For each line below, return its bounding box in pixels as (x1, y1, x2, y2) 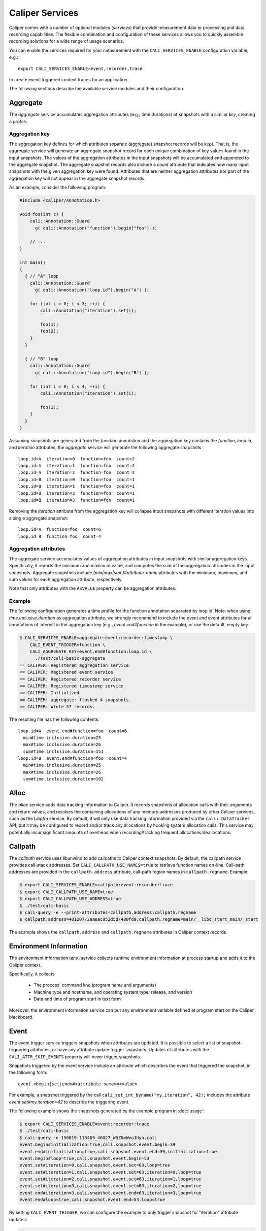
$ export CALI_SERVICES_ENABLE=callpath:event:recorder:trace (19, 882, 173, 888)
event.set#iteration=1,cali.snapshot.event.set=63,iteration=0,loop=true (19, 1169, 201, 1175)
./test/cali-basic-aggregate (35, 655, 105, 661)
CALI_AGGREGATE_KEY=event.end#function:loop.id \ (30, 649, 152, 654)
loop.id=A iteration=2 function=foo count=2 (18, 470, 135, 475)
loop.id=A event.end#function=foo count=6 (18, 728, 128, 734)
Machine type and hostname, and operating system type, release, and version (33, 989, 192, 995)
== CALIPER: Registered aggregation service (19, 662, 129, 668)
